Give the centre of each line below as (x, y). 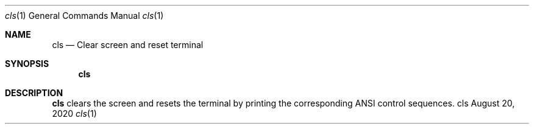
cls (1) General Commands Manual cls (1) (84, 16)
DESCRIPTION (34, 93)
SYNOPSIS (27, 64)
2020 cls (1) (74, 113)
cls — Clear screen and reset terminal (128, 45)
